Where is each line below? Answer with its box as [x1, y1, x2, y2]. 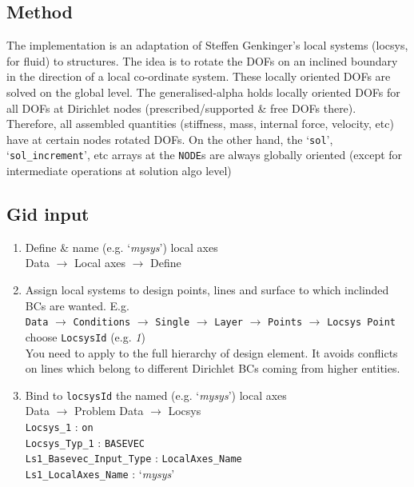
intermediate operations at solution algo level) [6, 162, 232, 179]
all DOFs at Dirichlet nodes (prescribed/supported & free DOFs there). [6, 99, 356, 116]
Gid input [6, 202, 90, 226]
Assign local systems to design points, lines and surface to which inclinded [25, 281, 389, 298]
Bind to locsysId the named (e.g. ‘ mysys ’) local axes [25, 386, 287, 403]
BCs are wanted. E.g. [25, 297, 129, 313]
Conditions [73, 317, 131, 329]
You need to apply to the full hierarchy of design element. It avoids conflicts [25, 344, 398, 361]
